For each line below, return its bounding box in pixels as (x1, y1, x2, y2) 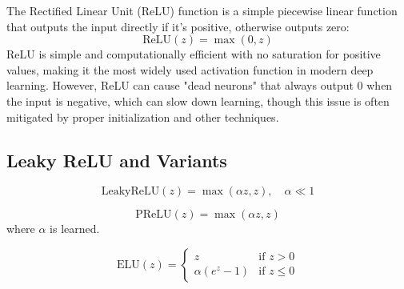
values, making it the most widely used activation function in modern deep (6, 61, 374, 78)
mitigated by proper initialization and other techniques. (6, 108, 279, 125)
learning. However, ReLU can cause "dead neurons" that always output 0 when (6, 77, 393, 94)
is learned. (50, 220, 100, 237)
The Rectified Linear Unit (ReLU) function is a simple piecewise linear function (6, 2, 398, 18)
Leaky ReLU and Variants (6, 147, 227, 172)
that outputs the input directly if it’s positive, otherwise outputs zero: (6, 18, 350, 34)
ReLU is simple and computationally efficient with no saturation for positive (6, 46, 381, 62)
